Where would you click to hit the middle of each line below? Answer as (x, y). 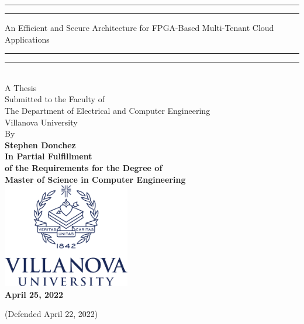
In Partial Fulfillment (49, 156)
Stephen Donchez (40, 144)
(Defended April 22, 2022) (51, 314)
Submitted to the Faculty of (55, 99)
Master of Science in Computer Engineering (95, 179)
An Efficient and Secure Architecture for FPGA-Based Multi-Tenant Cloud (139, 27)
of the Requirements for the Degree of (84, 167)
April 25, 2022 (34, 294)
